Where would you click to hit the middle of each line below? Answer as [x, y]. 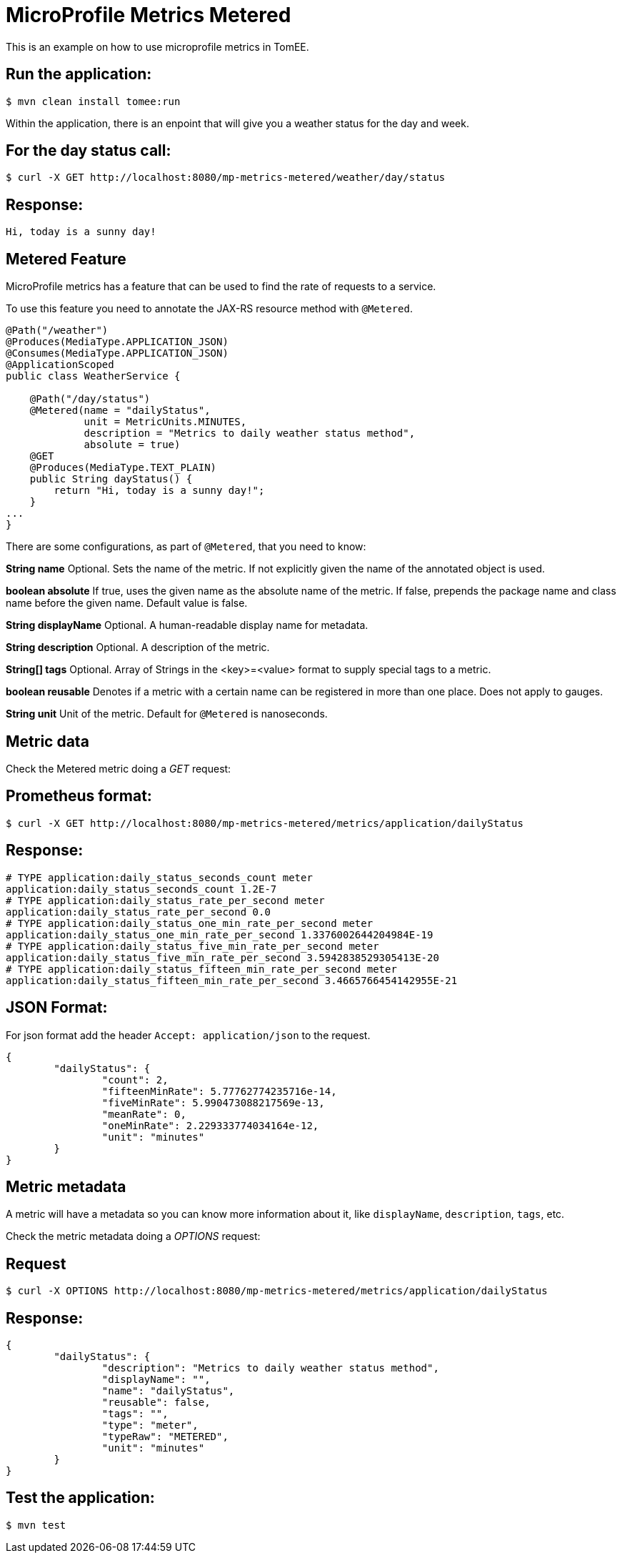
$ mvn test [36, 1525]
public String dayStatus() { [111, 479]
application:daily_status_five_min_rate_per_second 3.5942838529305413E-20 [222, 957]
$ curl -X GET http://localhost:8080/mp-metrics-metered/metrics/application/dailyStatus [265, 823]
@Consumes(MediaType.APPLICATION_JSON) [117, 353]
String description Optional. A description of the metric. [138, 647]
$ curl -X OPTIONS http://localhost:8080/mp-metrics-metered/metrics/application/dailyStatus [277, 1291]
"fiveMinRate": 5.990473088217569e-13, [213, 1102]
